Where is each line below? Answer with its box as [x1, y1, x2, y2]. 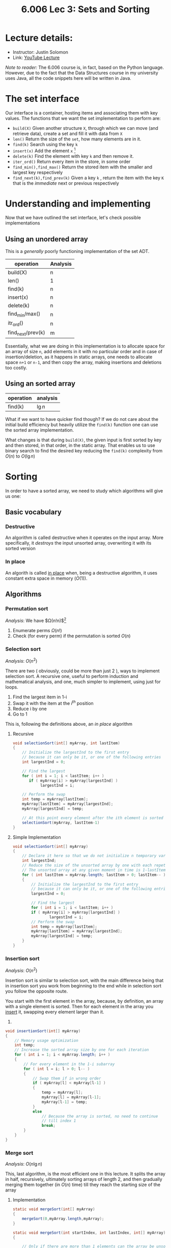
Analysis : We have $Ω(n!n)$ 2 [5, 617, 67, 623]
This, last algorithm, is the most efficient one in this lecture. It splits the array [5, 1171, 165, 1177]
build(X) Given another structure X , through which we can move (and [12, 125, 159, 131]
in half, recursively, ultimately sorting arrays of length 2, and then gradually [5, 1176, 163, 1182]
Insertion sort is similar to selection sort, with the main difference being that [5, 977, 164, 983]
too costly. [5, 364, 27, 371]
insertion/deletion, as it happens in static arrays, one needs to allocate [5, 354, 153, 360]
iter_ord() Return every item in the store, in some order [12, 158, 131, 164]
